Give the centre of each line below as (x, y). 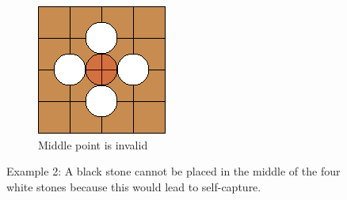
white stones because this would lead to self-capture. (134, 186)
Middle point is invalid (93, 144)
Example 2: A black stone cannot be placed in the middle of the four (173, 171)
